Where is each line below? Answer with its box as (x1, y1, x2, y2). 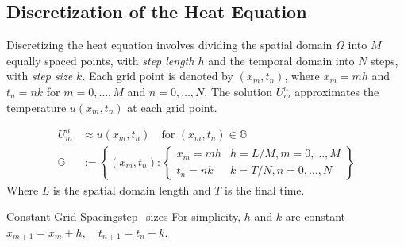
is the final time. (225, 181, 305, 198)
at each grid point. (127, 98, 217, 115)
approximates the (294, 83, 379, 99)
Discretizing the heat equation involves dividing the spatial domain (6, 37, 333, 53)
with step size (6, 68, 73, 84)
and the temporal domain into (208, 52, 355, 68)
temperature (6, 98, 67, 115)
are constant (285, 208, 345, 225)
